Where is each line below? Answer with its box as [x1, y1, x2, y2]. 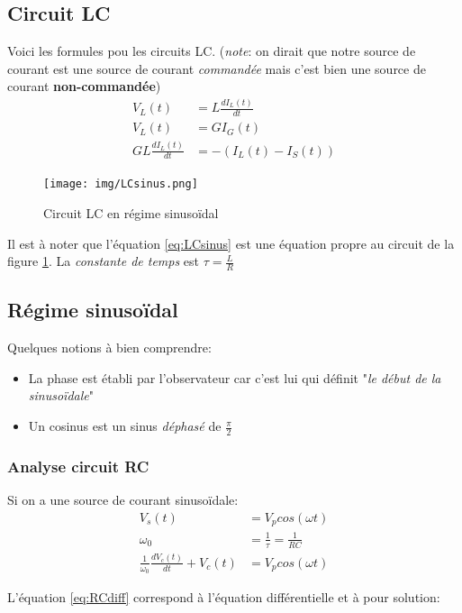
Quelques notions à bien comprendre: [7, 338, 212, 357]
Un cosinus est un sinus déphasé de [28, 416, 222, 435]
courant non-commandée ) [7, 77, 161, 96]
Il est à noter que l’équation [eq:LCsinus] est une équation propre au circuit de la [7, 233, 455, 252]
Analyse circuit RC [7, 454, 149, 477]
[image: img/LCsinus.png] [43, 178, 198, 191]
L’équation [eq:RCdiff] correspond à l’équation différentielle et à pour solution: [7, 588, 440, 607]
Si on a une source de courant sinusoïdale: [7, 490, 239, 509]
